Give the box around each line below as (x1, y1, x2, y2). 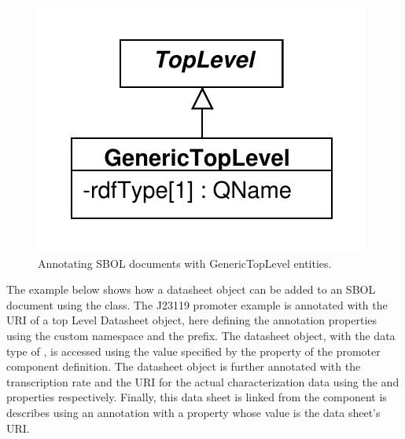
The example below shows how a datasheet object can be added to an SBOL (6, 281, 376, 298)
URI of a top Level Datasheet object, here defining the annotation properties (6, 312, 377, 328)
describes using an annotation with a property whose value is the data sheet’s (6, 404, 381, 420)
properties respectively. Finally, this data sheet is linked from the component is (6, 389, 387, 405)
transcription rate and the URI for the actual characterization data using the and (6, 373, 399, 390)
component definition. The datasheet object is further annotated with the (6, 358, 361, 375)
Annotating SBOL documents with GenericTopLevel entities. (38, 254, 332, 271)
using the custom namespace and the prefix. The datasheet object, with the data (6, 327, 396, 343)
